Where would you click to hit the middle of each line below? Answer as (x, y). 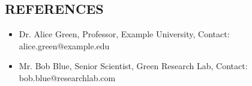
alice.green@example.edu (64, 45)
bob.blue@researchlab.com (67, 77)
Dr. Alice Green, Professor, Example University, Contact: (124, 34)
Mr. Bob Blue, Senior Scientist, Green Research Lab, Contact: (133, 66)
